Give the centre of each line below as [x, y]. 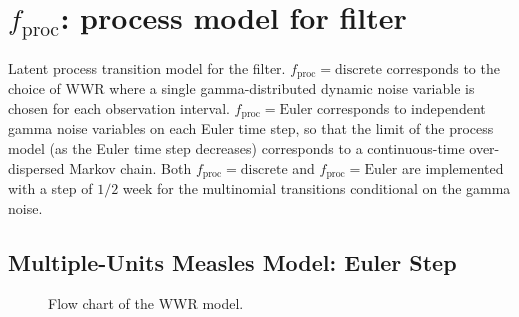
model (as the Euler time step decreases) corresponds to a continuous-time [236, 147]
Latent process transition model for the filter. [147, 67]
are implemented [453, 167]
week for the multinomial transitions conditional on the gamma [316, 187]
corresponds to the [443, 67]
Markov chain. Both [130, 167]
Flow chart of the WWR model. [146, 303]
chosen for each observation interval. [119, 107]
